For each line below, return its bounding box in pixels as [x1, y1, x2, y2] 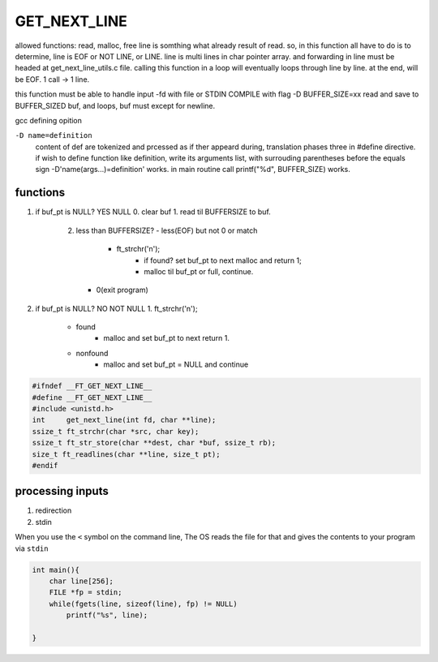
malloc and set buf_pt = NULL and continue [103, 359, 249, 369]
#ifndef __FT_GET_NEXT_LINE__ [32, 381, 152, 391]
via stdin [15, 544, 49, 553]
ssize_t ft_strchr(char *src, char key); [32, 427, 200, 436]
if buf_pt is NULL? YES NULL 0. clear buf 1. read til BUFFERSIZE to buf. [35, 207, 271, 217]
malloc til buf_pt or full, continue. [144, 266, 254, 276]
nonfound [75, 348, 109, 358]
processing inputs [15, 484, 109, 498]
